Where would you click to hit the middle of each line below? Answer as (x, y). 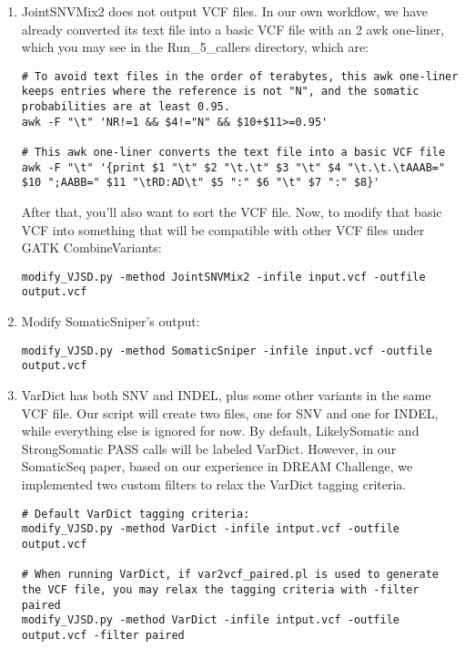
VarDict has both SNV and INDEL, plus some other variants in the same (226, 395)
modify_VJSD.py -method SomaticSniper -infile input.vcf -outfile (227, 350)
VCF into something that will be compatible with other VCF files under (223, 229)
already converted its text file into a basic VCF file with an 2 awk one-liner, (233, 29)
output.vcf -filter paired (103, 635)
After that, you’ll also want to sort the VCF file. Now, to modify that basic (232, 212)
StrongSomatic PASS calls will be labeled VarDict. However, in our (209, 448)
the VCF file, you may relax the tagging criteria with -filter (220, 589)
